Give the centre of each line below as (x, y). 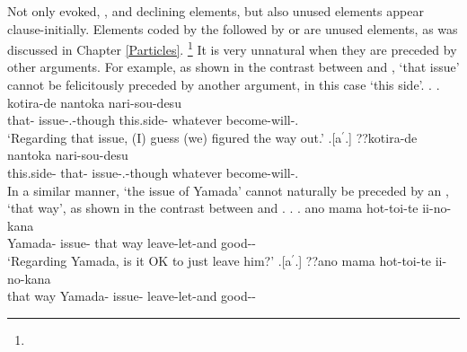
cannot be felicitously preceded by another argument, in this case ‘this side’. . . (224, 85)
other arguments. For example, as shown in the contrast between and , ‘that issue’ (233, 67)
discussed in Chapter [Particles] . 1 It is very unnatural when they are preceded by (232, 48)
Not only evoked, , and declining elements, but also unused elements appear (216, 11)
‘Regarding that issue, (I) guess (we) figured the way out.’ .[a (175, 137)
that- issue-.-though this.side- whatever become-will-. (153, 120)
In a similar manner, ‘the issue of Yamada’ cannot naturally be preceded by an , (228, 190)
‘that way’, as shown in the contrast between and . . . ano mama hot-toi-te (213, 208)
